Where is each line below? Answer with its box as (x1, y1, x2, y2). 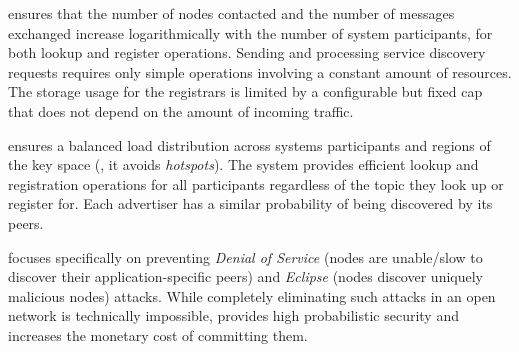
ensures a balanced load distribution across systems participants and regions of (8, 134, 491, 155)
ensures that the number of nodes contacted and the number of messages (8, 3, 455, 23)
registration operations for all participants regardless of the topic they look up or (8, 173, 504, 194)
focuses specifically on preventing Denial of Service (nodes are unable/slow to (8, 246, 483, 267)
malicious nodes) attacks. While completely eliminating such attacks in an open (8, 285, 496, 306)
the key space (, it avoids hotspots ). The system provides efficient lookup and (8, 154, 479, 175)
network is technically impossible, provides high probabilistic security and (8, 305, 459, 326)
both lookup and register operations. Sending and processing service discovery (8, 42, 486, 63)
